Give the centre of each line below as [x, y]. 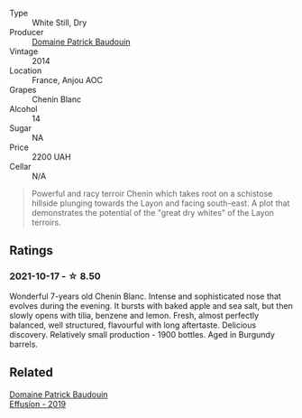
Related [32, 372]
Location [26, 70]
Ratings [32, 251]
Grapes [23, 90]
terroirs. [46, 222]
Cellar [20, 167]
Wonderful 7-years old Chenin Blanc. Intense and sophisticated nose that [145, 296]
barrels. [24, 344]
